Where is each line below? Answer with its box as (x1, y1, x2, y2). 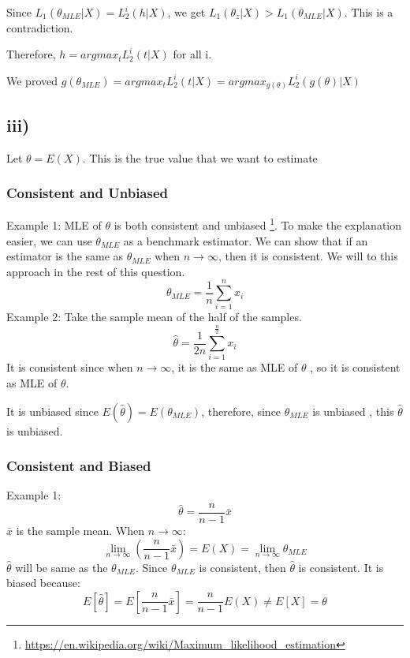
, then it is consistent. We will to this (218, 248, 398, 264)
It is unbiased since (6, 402, 99, 419)
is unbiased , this (312, 402, 394, 419)
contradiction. (6, 19, 73, 36)
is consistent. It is (298, 559, 384, 575)
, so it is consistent (310, 359, 401, 376)
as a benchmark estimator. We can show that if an (123, 232, 368, 249)
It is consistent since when (6, 359, 133, 376)
